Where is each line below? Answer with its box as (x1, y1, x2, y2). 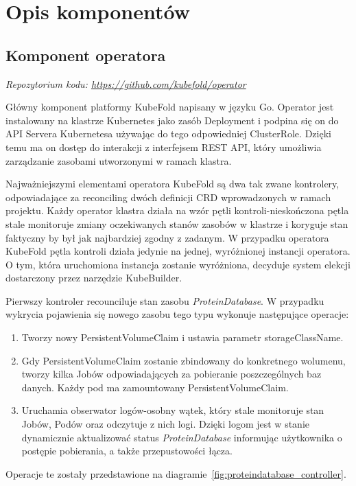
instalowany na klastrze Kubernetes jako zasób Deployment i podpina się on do (5, 113, 339, 127)
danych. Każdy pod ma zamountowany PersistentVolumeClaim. (21, 380, 289, 394)
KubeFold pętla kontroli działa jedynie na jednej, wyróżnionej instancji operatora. (5, 244, 351, 258)
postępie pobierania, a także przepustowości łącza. (21, 443, 233, 458)
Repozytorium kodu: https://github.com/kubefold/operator (5, 76, 246, 91)
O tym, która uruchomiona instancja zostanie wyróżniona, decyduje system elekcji (5, 257, 351, 271)
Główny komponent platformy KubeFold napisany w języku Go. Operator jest (5, 100, 334, 114)
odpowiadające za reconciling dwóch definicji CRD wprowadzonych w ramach (5, 189, 331, 204)
